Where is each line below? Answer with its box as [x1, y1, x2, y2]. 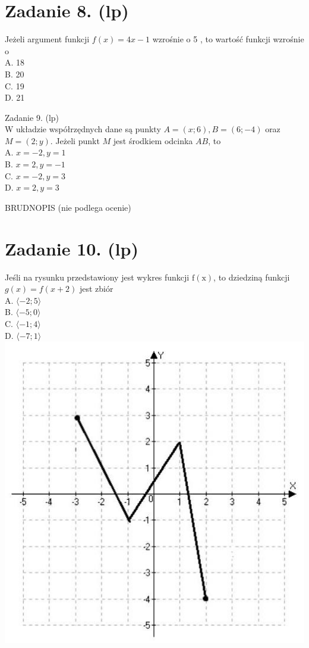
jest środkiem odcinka [113, 134, 193, 147]
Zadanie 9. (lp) [5, 111, 59, 123]
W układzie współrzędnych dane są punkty [5, 123, 161, 135]
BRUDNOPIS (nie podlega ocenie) [5, 201, 131, 213]
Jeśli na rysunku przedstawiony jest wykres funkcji [5, 270, 190, 283]
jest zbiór [79, 282, 113, 295]
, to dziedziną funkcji [213, 270, 290, 283]
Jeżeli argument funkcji [5, 33, 90, 45]
